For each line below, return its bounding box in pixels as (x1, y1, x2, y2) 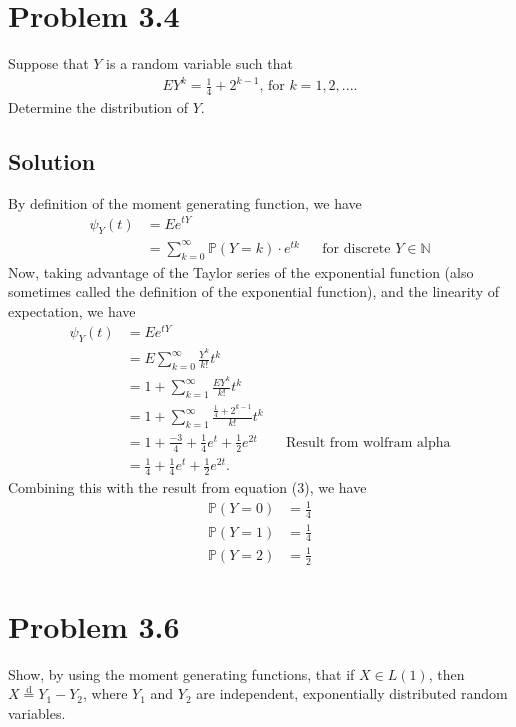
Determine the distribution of (8, 97, 189, 118)
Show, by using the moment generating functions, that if (8, 663, 355, 684)
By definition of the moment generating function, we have (8, 192, 362, 213)
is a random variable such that (106, 53, 293, 74)
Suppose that (8, 53, 89, 74)
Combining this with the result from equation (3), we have (8, 477, 367, 498)
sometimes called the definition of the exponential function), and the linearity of (8, 281, 500, 302)
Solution (8, 146, 96, 177)
